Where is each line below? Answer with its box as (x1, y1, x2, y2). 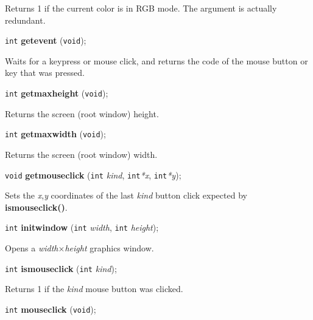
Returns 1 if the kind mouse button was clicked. (5, 282, 183, 295)
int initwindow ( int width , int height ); (5, 221, 159, 234)
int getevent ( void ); (5, 34, 86, 47)
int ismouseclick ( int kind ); (5, 262, 117, 274)
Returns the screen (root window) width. (5, 148, 158, 160)
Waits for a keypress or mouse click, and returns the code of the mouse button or (5, 54, 308, 67)
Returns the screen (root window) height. (5, 107, 159, 120)
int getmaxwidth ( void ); (5, 128, 106, 140)
